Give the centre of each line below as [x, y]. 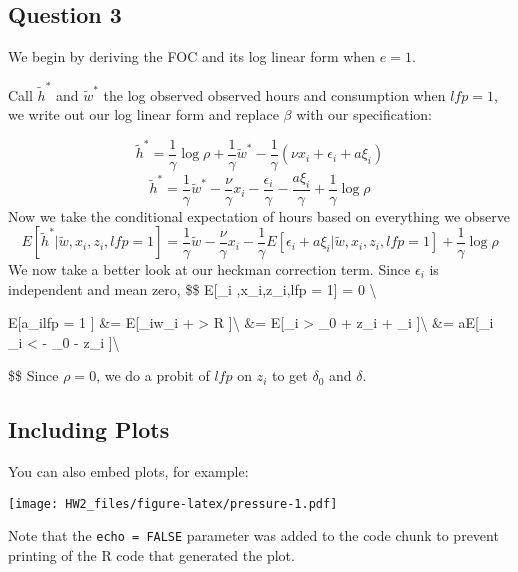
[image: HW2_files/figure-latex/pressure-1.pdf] [173, 503]
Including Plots [89, 429]
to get [289, 375]
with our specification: [364, 114]
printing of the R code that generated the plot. [151, 555]
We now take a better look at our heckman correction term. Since [209, 269]
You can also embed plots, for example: [128, 471]
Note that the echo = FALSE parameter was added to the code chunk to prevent [253, 535]
